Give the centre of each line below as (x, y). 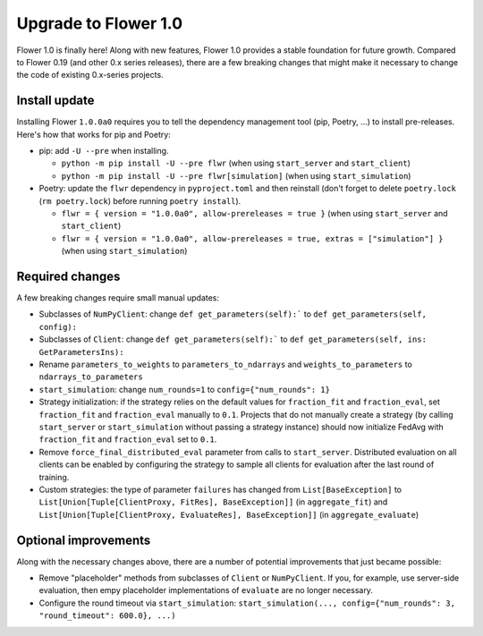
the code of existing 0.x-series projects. (90, 75)
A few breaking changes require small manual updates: (118, 298)
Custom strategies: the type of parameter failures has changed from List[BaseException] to (220, 489)
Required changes (68, 276)
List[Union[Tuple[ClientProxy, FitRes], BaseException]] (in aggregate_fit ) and (213, 502)
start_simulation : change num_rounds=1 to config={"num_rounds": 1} (185, 389)
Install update (55, 101)
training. (54, 477)
